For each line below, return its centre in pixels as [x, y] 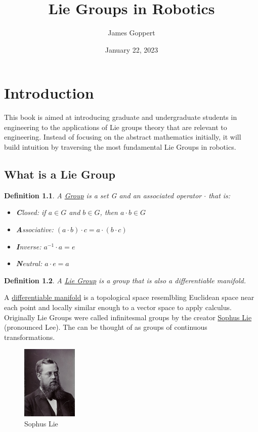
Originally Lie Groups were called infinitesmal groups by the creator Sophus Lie [128, 317]
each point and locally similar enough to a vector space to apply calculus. [118, 307]
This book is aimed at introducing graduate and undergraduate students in [121, 117]
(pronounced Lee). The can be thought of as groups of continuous [106, 327]
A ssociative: [35, 229]
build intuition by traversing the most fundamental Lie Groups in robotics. [120, 147]
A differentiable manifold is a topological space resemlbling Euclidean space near [129, 297]
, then [109, 212]
